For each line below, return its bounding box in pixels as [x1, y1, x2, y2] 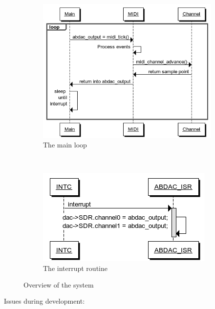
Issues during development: [4, 296, 85, 306]
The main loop [43, 140, 87, 150]
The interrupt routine [43, 263, 107, 273]
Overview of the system [23, 279, 94, 289]
